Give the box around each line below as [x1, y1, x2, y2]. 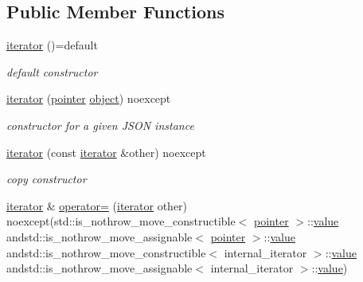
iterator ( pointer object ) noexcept [6, 90, 171, 107]
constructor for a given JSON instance [6, 116, 194, 133]
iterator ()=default [6, 37, 98, 53]
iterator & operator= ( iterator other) [6, 197, 188, 213]
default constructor [6, 63, 98, 80]
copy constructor [6, 170, 87, 187]
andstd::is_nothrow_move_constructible [6, 244, 206, 260]
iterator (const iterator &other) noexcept [6, 143, 206, 160]
